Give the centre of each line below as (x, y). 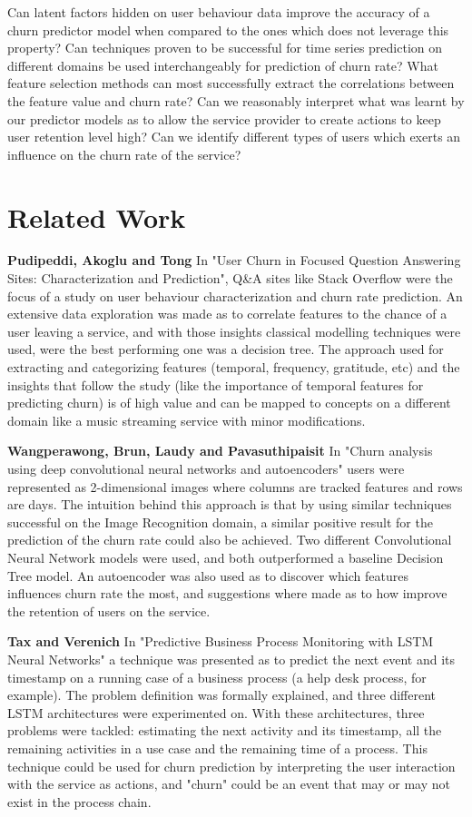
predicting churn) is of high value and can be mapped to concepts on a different (229, 403)
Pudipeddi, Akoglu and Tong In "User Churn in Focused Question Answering (234, 260)
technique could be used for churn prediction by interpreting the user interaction (231, 766)
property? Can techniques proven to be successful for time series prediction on (225, 48)
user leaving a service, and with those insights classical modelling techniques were (234, 331)
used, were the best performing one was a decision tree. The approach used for (226, 349)
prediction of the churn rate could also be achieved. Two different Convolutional (230, 540)
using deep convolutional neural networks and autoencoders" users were (206, 468)
